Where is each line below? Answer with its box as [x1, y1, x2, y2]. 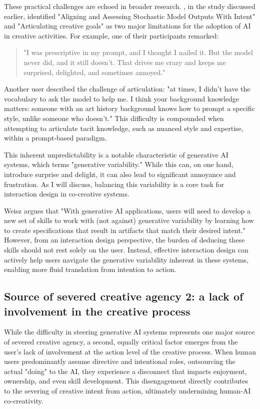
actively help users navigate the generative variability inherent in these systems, [4, 254, 249, 264]
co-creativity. [4, 395, 43, 405]
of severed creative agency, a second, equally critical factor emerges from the [4, 336, 238, 347]
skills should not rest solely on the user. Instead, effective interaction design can [4, 244, 248, 255]
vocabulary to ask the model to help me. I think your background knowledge [4, 93, 239, 103]
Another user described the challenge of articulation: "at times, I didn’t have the [4, 83, 250, 94]
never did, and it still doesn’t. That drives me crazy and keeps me [23, 56, 226, 67]
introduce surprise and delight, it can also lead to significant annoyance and [4, 168, 236, 179]
